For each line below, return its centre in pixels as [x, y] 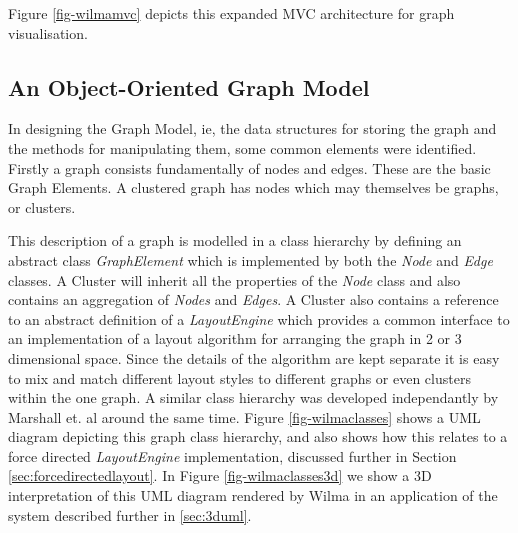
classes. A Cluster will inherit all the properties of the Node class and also [234, 279]
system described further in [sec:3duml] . [130, 514]
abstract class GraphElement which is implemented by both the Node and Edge [250, 259]
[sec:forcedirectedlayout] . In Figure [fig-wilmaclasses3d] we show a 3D [220, 475]
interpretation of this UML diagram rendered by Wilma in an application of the [253, 495]
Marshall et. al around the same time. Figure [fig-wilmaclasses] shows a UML [244, 416]
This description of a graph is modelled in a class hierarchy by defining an [235, 240]
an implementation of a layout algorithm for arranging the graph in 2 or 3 [235, 338]
